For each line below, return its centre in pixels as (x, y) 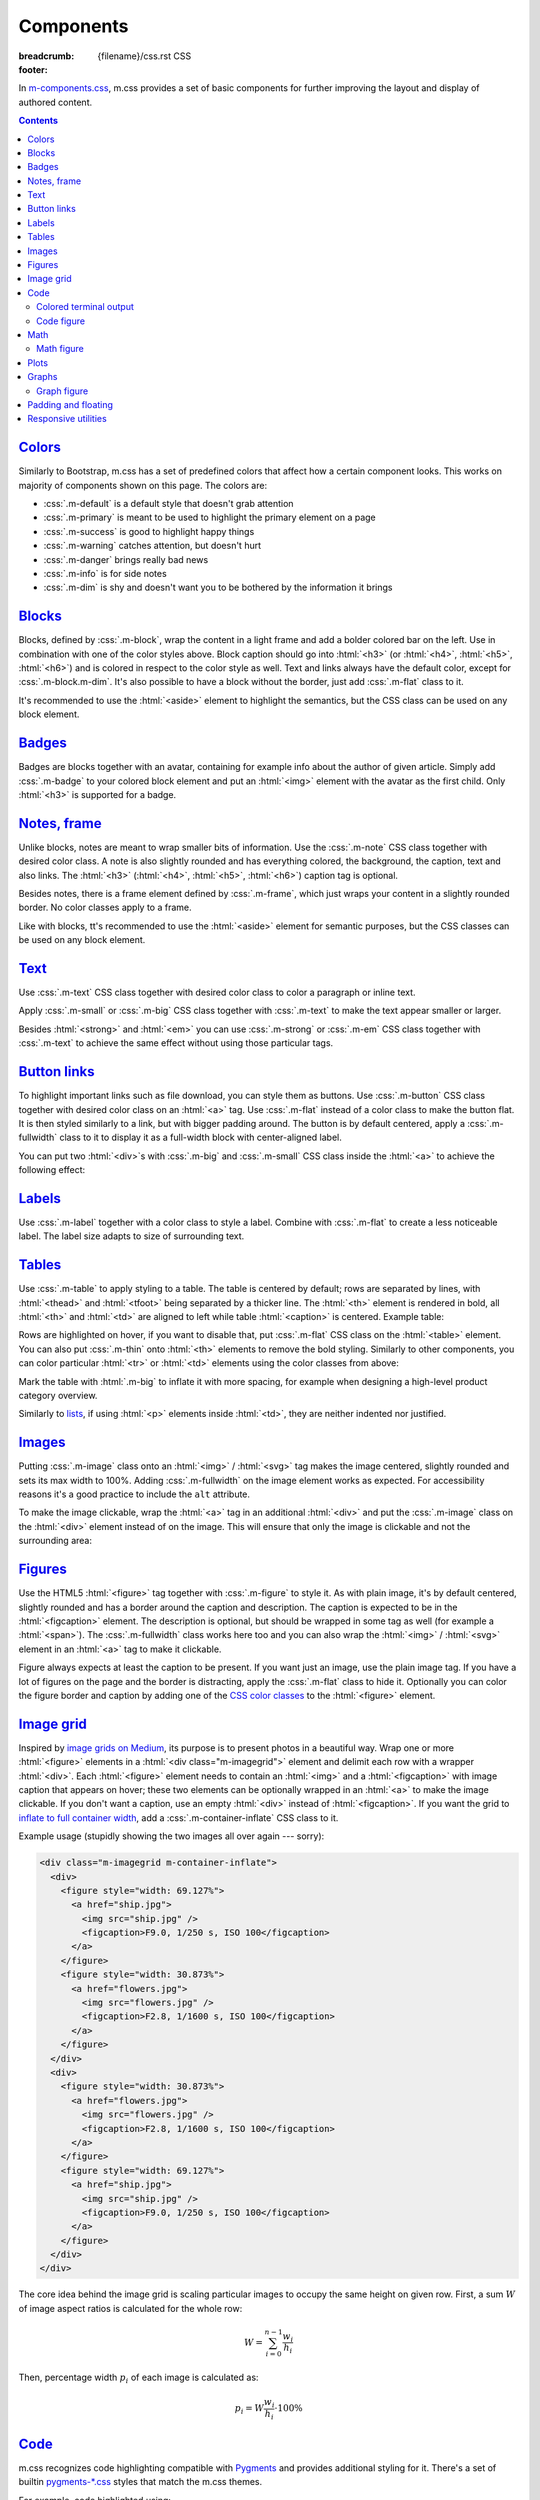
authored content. (55, 102)
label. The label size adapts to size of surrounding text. (131, 1236)
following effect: (52, 1170)
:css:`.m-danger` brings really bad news (126, 559)
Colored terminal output (85, 307)
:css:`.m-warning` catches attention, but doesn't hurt (152, 546)
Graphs (42, 377)
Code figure (60, 321)
